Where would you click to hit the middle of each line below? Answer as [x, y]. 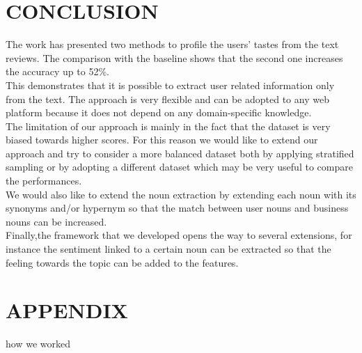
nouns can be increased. [56, 221]
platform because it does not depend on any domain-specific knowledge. [159, 112]
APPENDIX [67, 310]
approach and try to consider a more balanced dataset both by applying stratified [180, 153]
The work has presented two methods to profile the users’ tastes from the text [172, 44]
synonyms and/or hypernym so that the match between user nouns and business [177, 208]
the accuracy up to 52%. [57, 71]
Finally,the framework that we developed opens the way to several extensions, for [179, 235]
